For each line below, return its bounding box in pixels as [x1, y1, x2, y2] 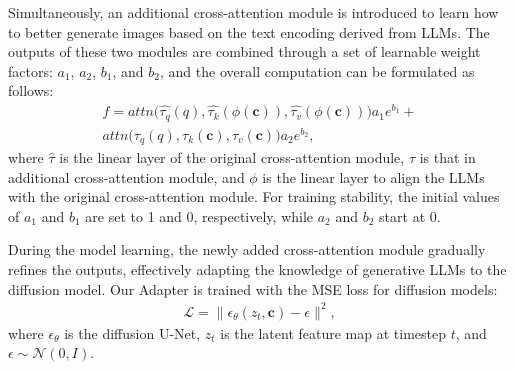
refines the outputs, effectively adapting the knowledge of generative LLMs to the [8, 259, 507, 280]
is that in [419, 147, 476, 168]
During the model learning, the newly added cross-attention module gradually [8, 239, 486, 260]
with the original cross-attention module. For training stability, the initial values [8, 186, 500, 207]
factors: [8, 60, 53, 81]
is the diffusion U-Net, [64, 322, 201, 343]
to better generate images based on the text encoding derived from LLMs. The [8, 21, 490, 42]
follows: [8, 80, 54, 101]
